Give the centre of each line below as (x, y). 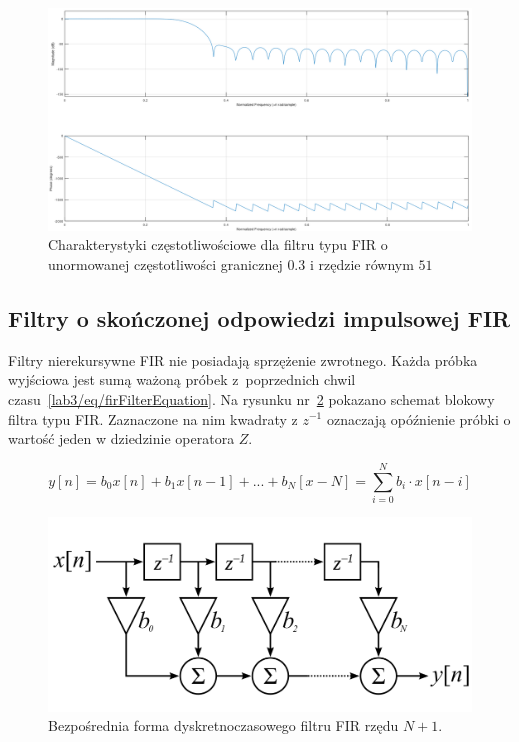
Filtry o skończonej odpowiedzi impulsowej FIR (259, 317)
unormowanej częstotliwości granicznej (165, 263)
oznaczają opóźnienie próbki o (418, 418)
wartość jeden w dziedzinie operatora (121, 438)
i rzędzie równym (361, 263)
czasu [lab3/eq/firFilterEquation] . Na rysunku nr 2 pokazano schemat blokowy (251, 398)
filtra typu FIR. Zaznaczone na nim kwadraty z (153, 418)
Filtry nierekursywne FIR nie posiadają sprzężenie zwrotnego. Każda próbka (243, 359)
